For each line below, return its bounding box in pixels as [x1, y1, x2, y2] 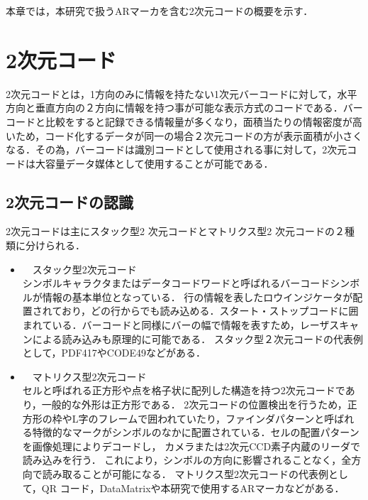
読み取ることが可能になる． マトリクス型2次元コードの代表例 [42, 466, 329, 481]
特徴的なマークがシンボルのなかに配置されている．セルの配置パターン [32, 425, 359, 440]
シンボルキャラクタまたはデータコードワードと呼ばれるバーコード [22, 276, 330, 290]
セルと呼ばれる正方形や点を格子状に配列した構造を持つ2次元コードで [22, 383, 345, 398]
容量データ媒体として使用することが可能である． [45, 156, 274, 170]
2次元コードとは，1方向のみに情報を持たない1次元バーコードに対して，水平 [6, 86, 357, 101]
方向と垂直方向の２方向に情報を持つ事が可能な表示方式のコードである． [6, 100, 343, 115]
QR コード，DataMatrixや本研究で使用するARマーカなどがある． [41, 480, 345, 495]
